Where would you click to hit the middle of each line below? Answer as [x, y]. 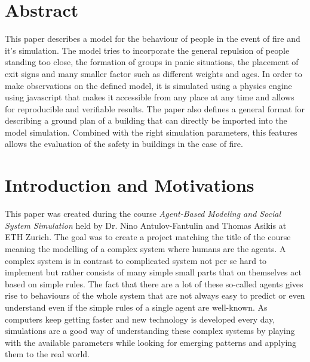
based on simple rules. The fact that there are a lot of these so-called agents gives [154, 283]
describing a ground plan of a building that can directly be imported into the [146, 120]
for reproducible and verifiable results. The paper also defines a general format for [155, 108]
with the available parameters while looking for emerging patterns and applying [151, 342]
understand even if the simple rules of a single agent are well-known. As [136, 307]
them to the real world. [47, 354]
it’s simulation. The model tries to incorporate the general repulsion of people [147, 50]
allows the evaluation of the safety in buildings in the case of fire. [124, 144]
